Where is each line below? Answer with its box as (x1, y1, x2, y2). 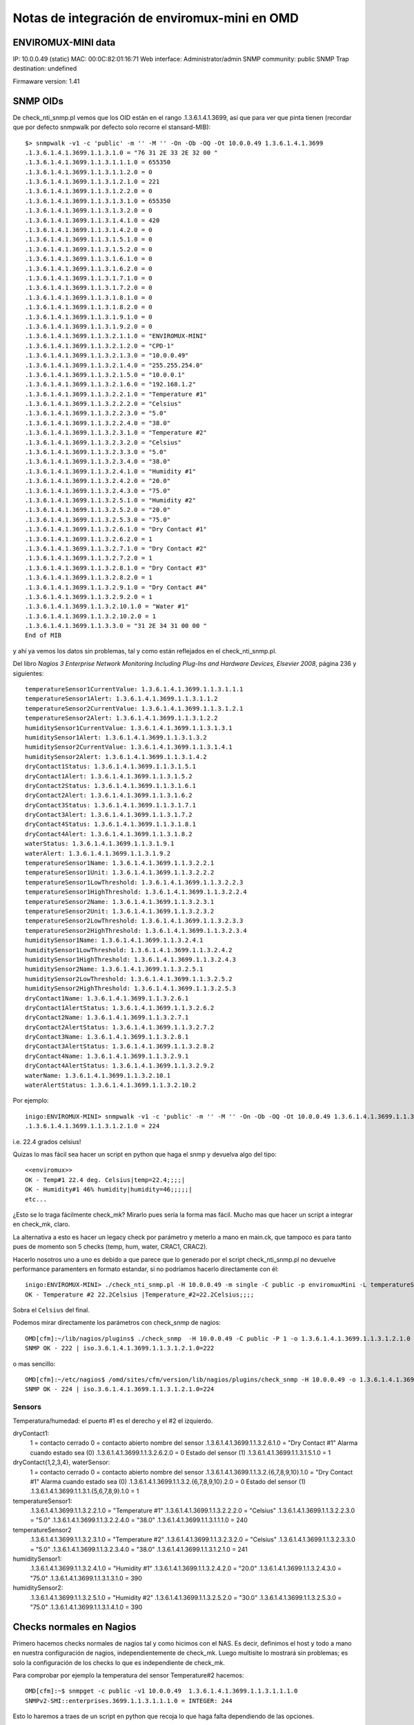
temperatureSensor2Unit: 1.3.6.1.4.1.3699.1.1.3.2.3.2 (25, 907, 215, 915)
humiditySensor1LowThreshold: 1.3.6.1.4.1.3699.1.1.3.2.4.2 (25, 946, 233, 954)
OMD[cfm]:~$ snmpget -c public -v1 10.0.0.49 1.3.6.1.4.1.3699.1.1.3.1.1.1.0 (25, 1687, 298, 1695)
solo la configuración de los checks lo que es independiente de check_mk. (12, 1658, 226, 1666)
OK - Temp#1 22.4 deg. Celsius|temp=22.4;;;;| (25, 1176, 186, 1183)
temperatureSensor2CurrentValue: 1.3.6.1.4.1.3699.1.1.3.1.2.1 (25, 704, 244, 712)
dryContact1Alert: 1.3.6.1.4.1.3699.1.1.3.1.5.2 (25, 772, 193, 780)
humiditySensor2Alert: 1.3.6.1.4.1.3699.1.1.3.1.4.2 (25, 753, 207, 760)
